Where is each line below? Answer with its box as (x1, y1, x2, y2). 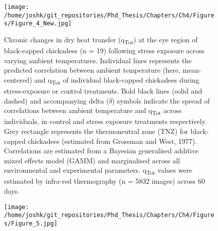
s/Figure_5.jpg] (4, 220, 58, 227)
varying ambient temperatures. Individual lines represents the (4, 55, 192, 65)
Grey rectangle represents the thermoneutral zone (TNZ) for (4, 125, 188, 136)
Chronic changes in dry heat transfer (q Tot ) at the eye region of (4, 34, 198, 46)
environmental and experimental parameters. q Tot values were (4, 165, 192, 177)
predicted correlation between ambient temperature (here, (4, 65, 181, 75)
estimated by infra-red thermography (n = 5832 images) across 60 (4, 176, 205, 186)
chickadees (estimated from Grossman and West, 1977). (27, 135, 197, 146)
